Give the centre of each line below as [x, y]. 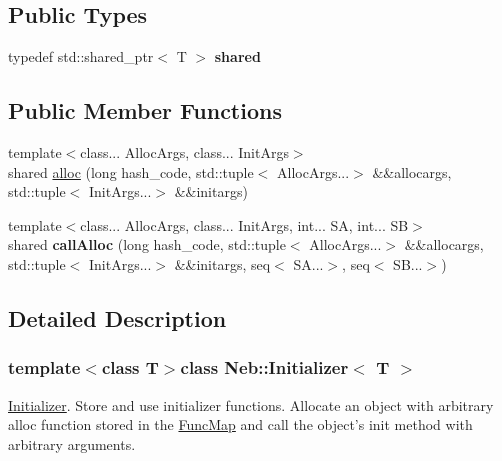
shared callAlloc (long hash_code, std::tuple [147, 244]
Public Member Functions [145, 110]
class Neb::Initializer [264, 367]
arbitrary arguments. [72, 443]
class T [130, 367]
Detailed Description [117, 317]
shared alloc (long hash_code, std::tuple [131, 171]
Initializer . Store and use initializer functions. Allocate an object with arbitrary [251, 404]
